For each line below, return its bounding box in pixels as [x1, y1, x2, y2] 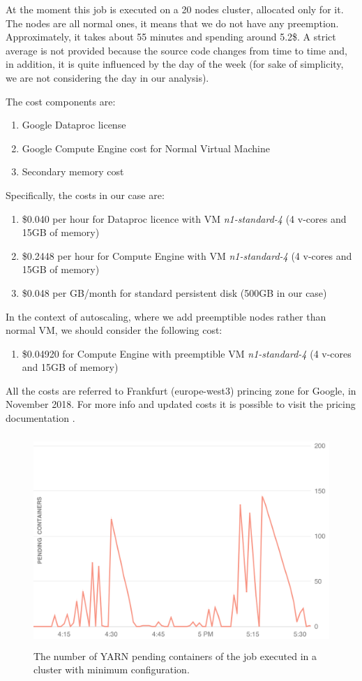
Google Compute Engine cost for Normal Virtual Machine [22, 140, 270, 155]
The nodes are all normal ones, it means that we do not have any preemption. [6, 15, 339, 30]
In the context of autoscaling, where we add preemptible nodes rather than [6, 309, 326, 323]
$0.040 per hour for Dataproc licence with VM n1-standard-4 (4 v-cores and [22, 211, 347, 226]
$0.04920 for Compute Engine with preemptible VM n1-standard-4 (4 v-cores [22, 346, 352, 360]
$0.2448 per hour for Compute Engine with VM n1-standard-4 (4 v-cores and [22, 248, 352, 263]
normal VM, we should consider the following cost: [6, 323, 223, 337]
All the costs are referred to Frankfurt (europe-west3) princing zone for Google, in [6, 383, 356, 397]
